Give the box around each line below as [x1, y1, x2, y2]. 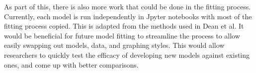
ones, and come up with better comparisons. [4, 59, 139, 70]
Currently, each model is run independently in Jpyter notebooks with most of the [4, 11, 252, 21]
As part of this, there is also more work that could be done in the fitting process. [4, 1, 251, 11]
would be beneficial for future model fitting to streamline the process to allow [4, 30, 240, 40]
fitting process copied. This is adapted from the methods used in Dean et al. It [4, 21, 244, 31]
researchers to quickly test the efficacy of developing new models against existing [4, 49, 250, 60]
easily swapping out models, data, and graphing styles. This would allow [4, 40, 225, 50]
